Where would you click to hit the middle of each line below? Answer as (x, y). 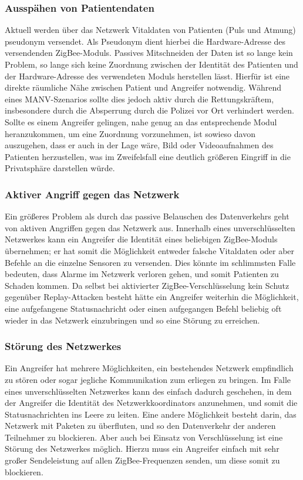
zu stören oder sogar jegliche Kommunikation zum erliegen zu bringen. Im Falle (148, 379)
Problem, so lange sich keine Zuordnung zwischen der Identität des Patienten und (151, 64)
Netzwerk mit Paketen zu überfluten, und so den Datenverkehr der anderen (140, 426)
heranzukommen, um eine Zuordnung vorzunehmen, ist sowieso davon (130, 133)
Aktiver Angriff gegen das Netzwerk (92, 194)
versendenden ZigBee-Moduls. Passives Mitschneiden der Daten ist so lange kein (149, 53)
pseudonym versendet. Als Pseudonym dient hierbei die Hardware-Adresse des (145, 41)
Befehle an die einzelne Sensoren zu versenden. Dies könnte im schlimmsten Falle (150, 262)
